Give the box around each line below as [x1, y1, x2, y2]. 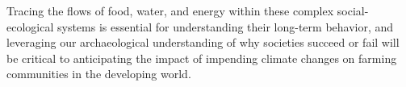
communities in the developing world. [6, 65, 191, 82]
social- [337, 2, 369, 19]
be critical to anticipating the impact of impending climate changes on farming [6, 49, 397, 66]
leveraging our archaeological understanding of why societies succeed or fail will [6, 34, 400, 51]
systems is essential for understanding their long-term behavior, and [57, 18, 394, 35]
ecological [6, 18, 54, 35]
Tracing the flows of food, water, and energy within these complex [6, 2, 334, 19]
